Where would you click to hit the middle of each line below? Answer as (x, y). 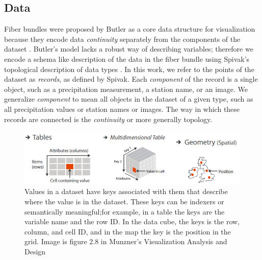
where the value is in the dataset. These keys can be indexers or (124, 202)
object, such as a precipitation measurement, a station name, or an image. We (126, 89)
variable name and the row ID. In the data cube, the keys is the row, (132, 221)
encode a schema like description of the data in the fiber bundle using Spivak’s (127, 58)
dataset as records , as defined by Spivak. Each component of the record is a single (131, 79)
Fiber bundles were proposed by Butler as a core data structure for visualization (130, 29)
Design (35, 252)
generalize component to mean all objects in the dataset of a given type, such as (129, 99)
